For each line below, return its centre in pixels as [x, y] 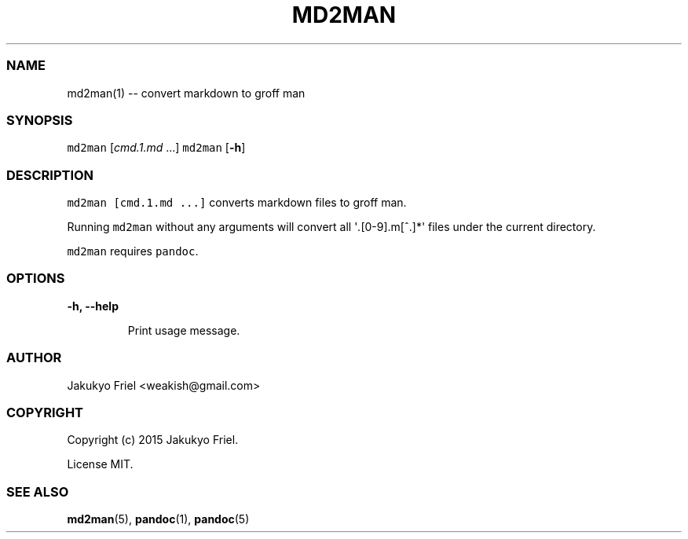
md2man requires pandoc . [133, 251]
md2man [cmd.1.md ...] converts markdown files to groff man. [237, 202]
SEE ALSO [38, 491]
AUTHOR [34, 358]
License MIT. [100, 464]
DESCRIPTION [50, 175]
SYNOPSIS [40, 120]
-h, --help [93, 306]
